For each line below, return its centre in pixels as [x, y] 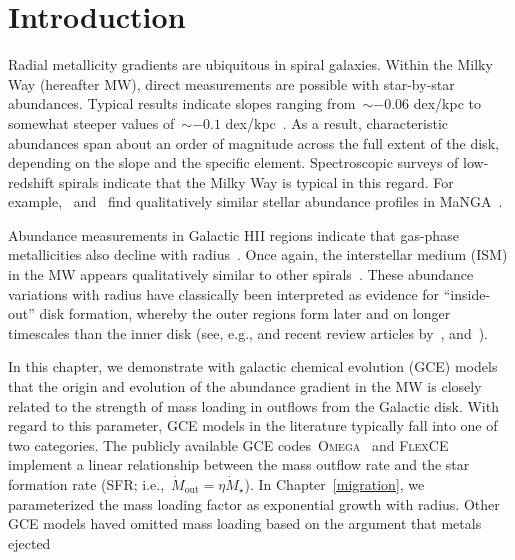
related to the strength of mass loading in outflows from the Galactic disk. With [253, 405]
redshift [31, 181]
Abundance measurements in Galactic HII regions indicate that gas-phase [233, 234]
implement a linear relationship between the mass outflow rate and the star [239, 464]
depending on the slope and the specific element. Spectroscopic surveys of [233, 162]
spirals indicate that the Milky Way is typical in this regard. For [256, 181]
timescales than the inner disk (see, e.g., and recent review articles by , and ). [248, 332]
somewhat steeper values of [91, 122]
